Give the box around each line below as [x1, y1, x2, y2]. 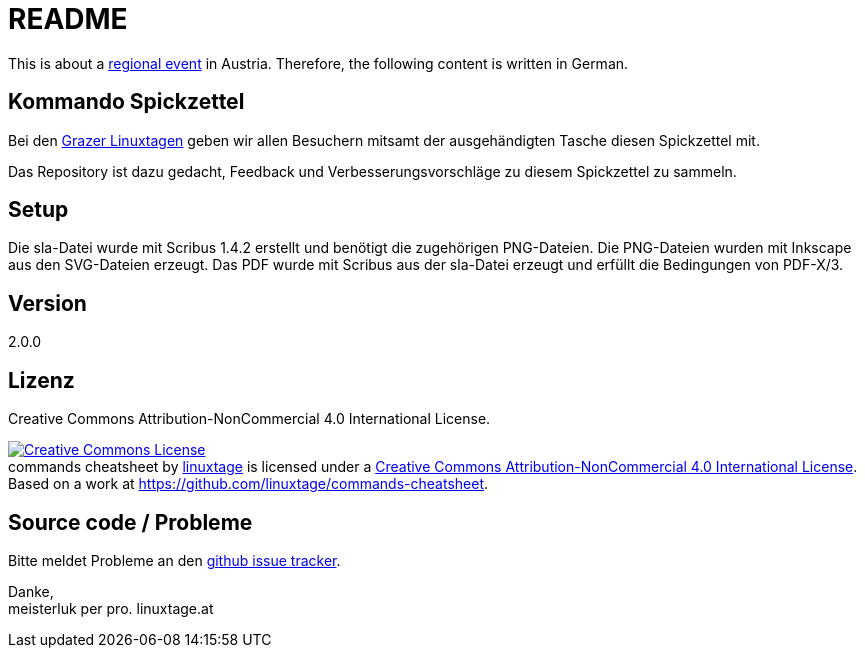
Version [8, 290, 87, 316]
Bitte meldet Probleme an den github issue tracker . [8, 551, 341, 569]
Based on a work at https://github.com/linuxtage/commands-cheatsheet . [8, 475, 489, 493]
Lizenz [8, 367, 75, 393]
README [8, 2, 128, 36]
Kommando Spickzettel [8, 89, 245, 115]
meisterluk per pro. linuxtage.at [8, 599, 214, 617]
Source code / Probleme [8, 509, 253, 535]
